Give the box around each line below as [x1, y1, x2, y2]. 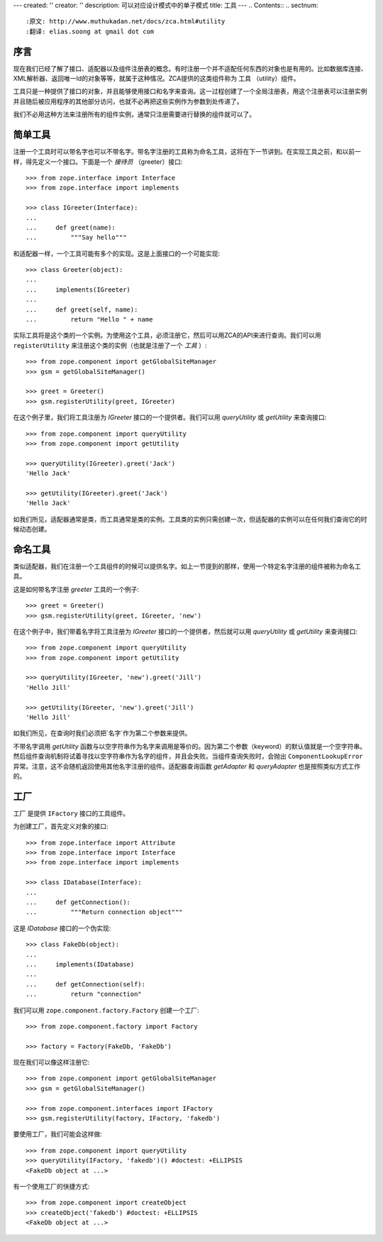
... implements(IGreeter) [26, 285, 131, 294]
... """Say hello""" [26, 233, 127, 241]
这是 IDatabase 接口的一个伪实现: [13, 923, 111, 933]
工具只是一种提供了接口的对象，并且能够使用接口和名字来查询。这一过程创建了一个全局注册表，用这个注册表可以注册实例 [13, 87, 367, 96]
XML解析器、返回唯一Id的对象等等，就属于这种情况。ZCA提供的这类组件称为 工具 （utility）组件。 [13, 75, 301, 83]
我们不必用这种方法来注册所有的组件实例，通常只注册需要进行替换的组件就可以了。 [13, 110, 255, 119]
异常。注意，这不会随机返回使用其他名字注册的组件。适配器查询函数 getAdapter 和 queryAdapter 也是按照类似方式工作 [13, 762, 361, 770]
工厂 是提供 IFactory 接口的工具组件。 [13, 809, 130, 818]
